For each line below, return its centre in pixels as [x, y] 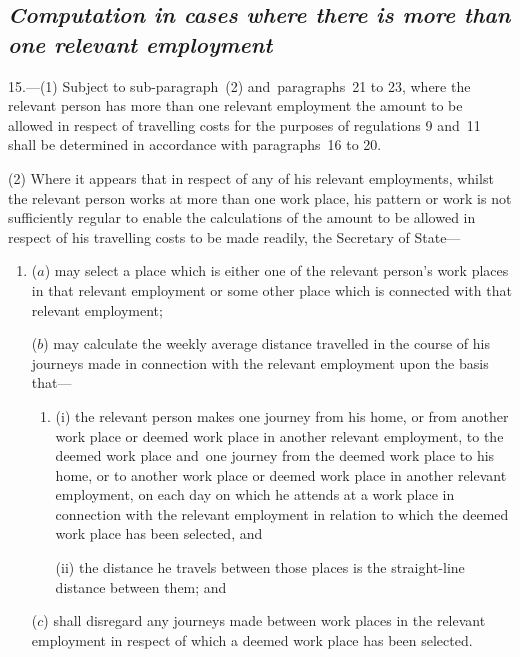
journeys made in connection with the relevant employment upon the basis [260, 362]
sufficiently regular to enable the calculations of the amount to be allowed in [242, 217]
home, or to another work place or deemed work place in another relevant [281, 474]
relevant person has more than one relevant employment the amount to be [235, 105]
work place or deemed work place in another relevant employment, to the [279, 435]
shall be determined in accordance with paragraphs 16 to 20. [195, 144]
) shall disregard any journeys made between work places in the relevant [264, 620]
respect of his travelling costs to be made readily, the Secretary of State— [234, 236]
